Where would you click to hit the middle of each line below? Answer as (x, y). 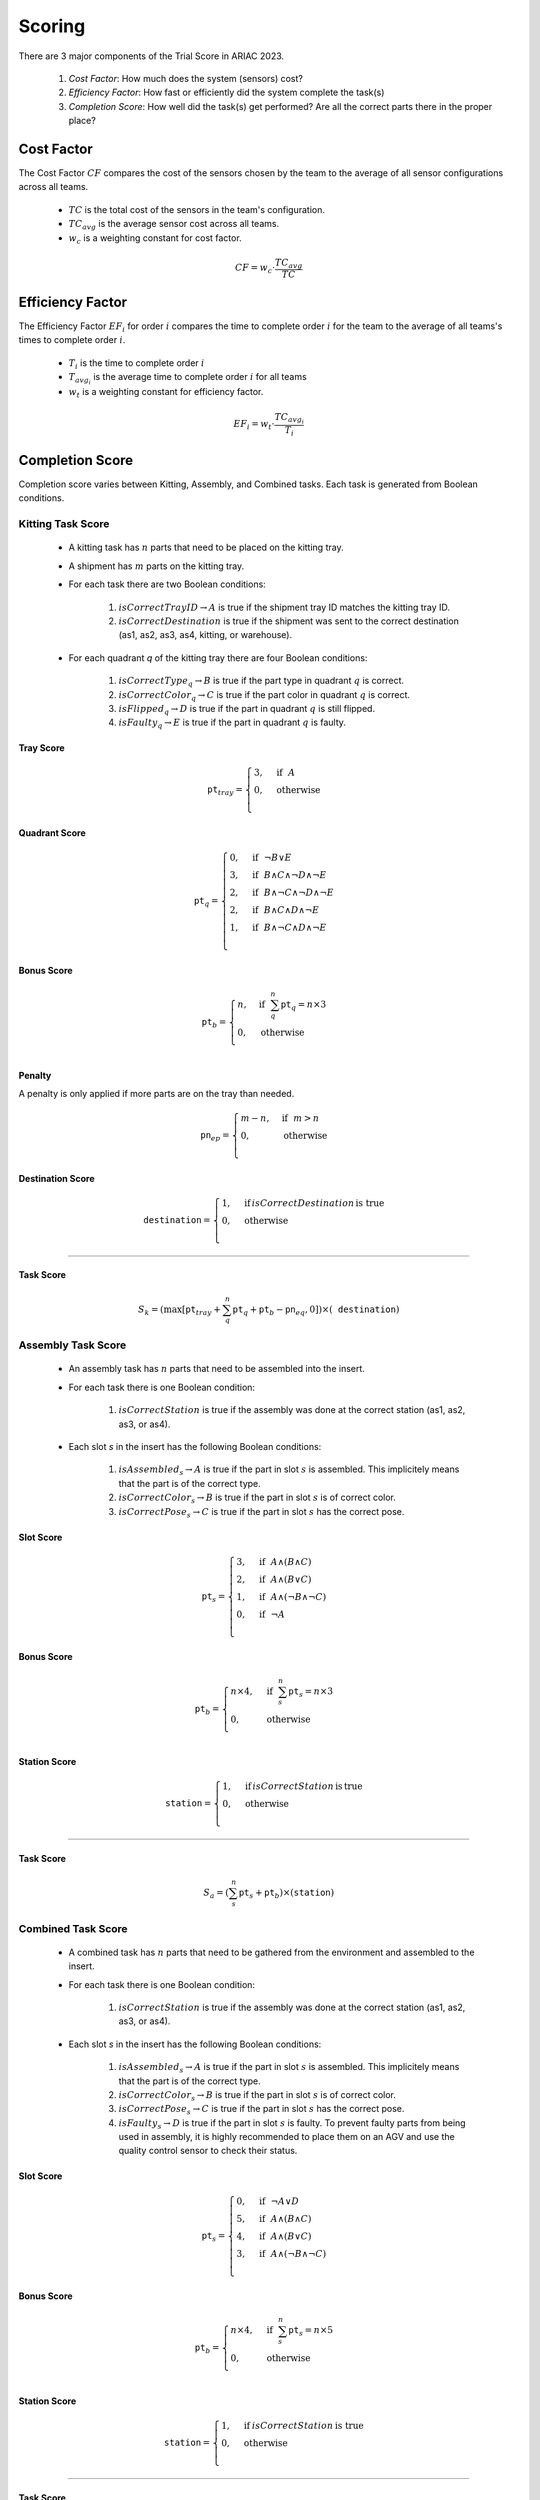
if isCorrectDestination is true (314, 1203)
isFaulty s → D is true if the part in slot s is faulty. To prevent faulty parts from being (292, 2123)
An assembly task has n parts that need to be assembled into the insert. (216, 1369)
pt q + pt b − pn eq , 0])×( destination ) (316, 1310)
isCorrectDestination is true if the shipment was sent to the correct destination (289, 621)
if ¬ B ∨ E (271, 858)
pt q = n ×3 (303, 1005)
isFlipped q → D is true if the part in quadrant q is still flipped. (246, 709)
